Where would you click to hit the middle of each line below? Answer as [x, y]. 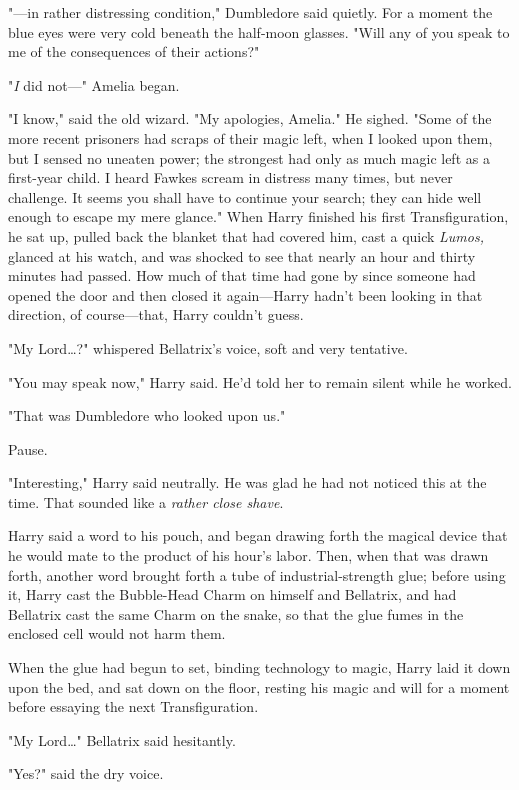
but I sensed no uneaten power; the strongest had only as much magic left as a [249, 157]
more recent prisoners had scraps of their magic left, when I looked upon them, [250, 137]
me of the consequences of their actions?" [134, 51]
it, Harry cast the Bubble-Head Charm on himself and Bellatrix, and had [232, 594]
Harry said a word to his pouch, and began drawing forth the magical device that [258, 535]
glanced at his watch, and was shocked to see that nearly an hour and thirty [242, 255]
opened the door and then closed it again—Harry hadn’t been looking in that [245, 294]
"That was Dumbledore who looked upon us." [147, 415]
